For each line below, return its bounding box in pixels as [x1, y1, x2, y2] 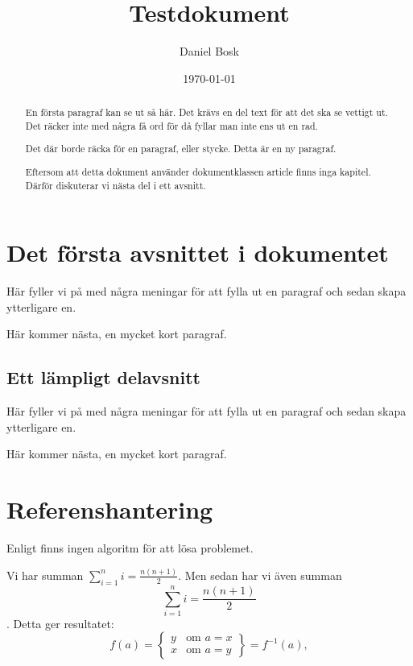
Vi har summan [6, 566, 84, 583]
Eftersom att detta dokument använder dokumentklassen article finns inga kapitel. [25, 164, 371, 178]
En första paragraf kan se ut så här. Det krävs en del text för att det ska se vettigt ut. [25, 105, 388, 119]
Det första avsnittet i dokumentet [6, 236, 389, 269]
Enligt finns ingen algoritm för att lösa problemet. [6, 540, 254, 556]
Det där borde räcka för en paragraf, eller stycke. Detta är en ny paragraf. [25, 142, 337, 155]
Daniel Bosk [180, 43, 239, 60]
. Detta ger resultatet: [6, 614, 114, 631]
